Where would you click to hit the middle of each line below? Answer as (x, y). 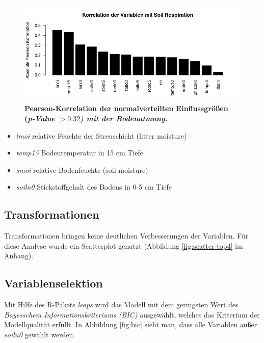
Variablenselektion (54, 283)
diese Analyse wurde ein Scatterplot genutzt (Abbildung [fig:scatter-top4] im (124, 245)
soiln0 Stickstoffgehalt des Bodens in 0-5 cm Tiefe (94, 187)
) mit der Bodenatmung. (124, 118)
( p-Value (40, 118)
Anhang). (19, 256)
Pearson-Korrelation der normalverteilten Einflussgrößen (126, 108)
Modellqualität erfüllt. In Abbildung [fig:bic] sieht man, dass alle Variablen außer (131, 324)
